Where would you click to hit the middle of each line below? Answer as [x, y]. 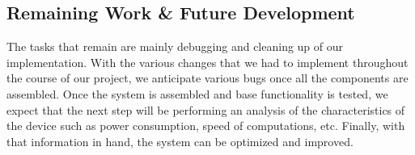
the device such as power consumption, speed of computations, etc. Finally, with [206, 126]
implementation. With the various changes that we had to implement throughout [207, 62]
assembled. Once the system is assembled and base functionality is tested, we [197, 93]
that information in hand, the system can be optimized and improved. [180, 141]
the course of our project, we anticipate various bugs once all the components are [207, 78]
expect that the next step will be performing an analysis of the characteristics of [206, 109]
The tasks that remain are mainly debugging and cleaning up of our [175, 46]
